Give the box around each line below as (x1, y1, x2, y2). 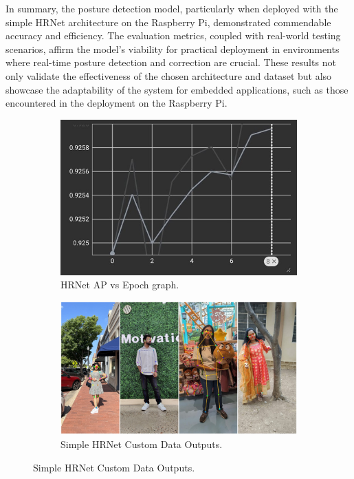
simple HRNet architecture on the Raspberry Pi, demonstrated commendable (5, 14, 331, 29)
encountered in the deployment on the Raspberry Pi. (5, 96, 228, 110)
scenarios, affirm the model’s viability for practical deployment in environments (5, 41, 340, 56)
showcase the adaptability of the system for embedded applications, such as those (5, 82, 349, 96)
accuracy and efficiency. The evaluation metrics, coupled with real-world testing (5, 28, 341, 43)
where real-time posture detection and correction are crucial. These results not (5, 55, 336, 70)
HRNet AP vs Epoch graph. (60, 277, 179, 292)
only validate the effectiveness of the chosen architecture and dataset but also (5, 68, 332, 83)
